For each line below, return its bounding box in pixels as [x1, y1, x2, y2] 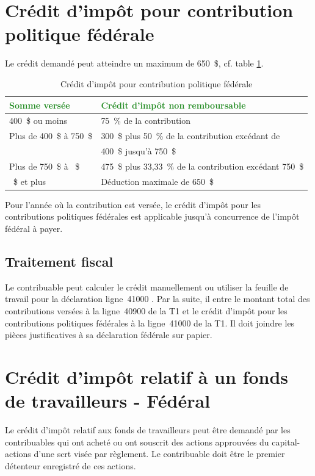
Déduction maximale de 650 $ [101, 175, 214, 187]
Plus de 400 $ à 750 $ [9, 129, 93, 142]
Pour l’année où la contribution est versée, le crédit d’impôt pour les [5, 198, 261, 211]
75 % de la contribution [101, 114, 191, 127]
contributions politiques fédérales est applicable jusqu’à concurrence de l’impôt [5, 210, 300, 223]
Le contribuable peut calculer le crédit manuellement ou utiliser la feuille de [5, 280, 289, 293]
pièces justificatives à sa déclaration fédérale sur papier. [5, 328, 212, 341]
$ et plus [13, 175, 46, 187]
